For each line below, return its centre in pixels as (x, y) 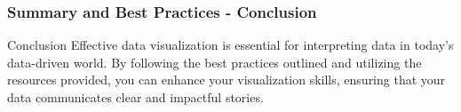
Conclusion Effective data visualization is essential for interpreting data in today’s (230, 45)
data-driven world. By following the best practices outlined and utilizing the (215, 62)
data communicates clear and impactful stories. (135, 97)
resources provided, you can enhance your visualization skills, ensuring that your (227, 80)
